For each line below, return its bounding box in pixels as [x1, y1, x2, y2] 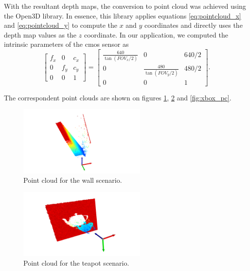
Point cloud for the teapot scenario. [23, 257, 129, 268]
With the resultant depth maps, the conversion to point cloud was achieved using [4, 1, 246, 11]
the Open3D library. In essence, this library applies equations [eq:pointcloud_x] [4, 10, 241, 20]
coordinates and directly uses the [144, 20, 243, 30]
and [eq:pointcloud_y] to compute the [4, 20, 117, 30]
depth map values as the [4, 29, 77, 39]
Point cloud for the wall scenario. [23, 175, 122, 185]
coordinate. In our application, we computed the [84, 29, 228, 39]
